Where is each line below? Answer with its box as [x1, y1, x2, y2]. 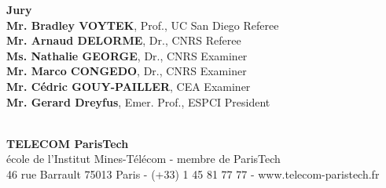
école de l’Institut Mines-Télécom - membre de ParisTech [6, 150, 281, 167]
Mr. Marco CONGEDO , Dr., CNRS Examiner [6, 63, 247, 79]
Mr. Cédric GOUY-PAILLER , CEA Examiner [6, 78, 251, 94]
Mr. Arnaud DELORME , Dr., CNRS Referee [6, 32, 241, 49]
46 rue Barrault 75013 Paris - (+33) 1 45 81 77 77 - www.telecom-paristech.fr [6, 165, 380, 182]
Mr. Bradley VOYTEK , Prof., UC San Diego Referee [6, 16, 279, 33]
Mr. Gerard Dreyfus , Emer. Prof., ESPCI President [6, 93, 270, 110]
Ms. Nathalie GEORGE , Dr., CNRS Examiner [6, 47, 248, 63]
